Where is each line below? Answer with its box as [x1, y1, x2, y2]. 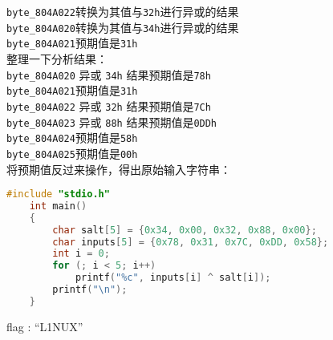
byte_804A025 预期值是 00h [6, 144, 138, 161]
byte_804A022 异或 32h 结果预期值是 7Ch [6, 97, 211, 114]
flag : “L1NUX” [6, 318, 83, 334]
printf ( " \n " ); [52, 284, 128, 296]
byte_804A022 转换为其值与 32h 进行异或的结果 [6, 3, 239, 19]
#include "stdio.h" [6, 188, 110, 200]
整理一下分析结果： [6, 50, 108, 67]
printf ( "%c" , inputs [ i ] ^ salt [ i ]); [75, 272, 271, 284]
